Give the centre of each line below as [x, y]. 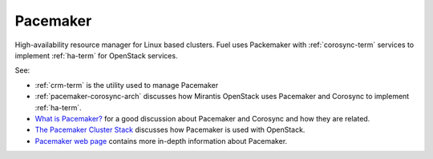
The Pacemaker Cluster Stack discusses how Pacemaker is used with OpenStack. [170, 130]
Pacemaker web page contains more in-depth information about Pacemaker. [161, 141]
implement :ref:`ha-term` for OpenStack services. [96, 55]
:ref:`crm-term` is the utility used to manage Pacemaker [127, 85]
